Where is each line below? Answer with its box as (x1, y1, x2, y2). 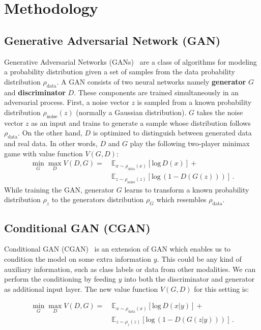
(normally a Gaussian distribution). (76, 106, 187, 117)
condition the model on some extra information (4, 254, 152, 264)
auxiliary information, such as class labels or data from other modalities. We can (4, 263, 256, 274)
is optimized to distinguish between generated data (93, 127, 252, 138)
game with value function (4, 148, 83, 158)
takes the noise (196, 106, 243, 117)
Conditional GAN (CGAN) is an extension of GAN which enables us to (4, 243, 231, 254)
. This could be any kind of (157, 254, 242, 264)
